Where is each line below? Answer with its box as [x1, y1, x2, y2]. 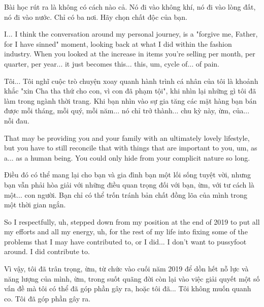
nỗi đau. [4, 115, 29, 126]
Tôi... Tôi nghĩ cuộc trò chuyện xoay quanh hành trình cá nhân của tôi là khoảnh [4, 75, 258, 86]
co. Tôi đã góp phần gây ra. [4, 293, 91, 303]
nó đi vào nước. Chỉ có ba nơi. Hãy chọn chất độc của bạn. [4, 11, 187, 22]
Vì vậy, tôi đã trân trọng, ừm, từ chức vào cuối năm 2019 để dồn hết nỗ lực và [4, 263, 249, 274]
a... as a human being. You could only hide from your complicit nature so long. [4, 152, 250, 163]
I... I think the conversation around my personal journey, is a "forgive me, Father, [4, 28, 258, 39]
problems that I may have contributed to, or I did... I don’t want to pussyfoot [4, 236, 247, 247]
